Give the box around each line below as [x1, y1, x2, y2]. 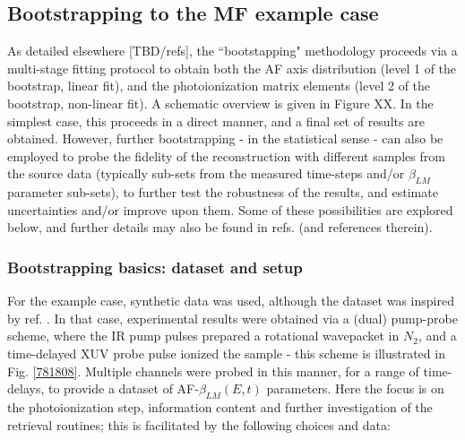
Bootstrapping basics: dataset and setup [7, 255, 303, 278]
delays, [7, 379, 45, 398]
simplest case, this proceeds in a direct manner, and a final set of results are [7, 111, 425, 130]
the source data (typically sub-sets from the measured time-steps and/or [7, 164, 405, 183]
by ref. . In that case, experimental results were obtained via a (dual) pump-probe [7, 308, 458, 327]
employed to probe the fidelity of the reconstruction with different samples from [7, 146, 445, 165]
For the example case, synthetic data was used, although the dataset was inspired [7, 291, 454, 310]
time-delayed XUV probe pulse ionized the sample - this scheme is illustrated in [7, 343, 445, 362]
